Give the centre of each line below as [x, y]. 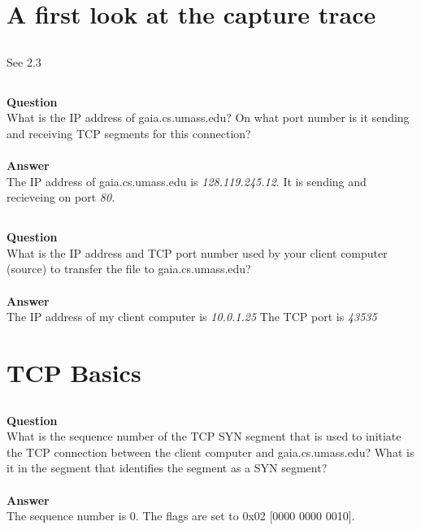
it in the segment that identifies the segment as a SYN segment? [167, 468]
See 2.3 [24, 61]
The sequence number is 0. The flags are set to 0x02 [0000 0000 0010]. [181, 516]
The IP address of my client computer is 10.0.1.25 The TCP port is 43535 [192, 317]
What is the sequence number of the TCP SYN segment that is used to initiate [204, 436]
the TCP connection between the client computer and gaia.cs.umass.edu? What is [210, 452]
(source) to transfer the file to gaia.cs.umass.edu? [129, 269]
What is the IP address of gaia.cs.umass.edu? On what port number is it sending [208, 117]
